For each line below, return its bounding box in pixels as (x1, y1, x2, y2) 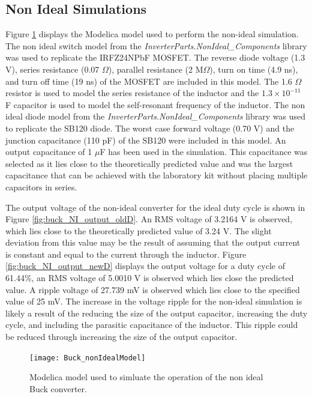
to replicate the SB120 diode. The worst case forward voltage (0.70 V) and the (5, 121, 295, 134)
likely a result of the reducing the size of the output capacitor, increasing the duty (5, 306, 308, 319)
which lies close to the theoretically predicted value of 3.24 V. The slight (5, 224, 272, 237)
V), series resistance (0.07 (5, 62, 100, 75)
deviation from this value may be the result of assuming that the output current (5, 236, 301, 249)
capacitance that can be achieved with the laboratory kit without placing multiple (5, 169, 308, 181)
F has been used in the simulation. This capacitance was (100, 145, 308, 158)
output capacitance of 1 (5, 145, 92, 158)
